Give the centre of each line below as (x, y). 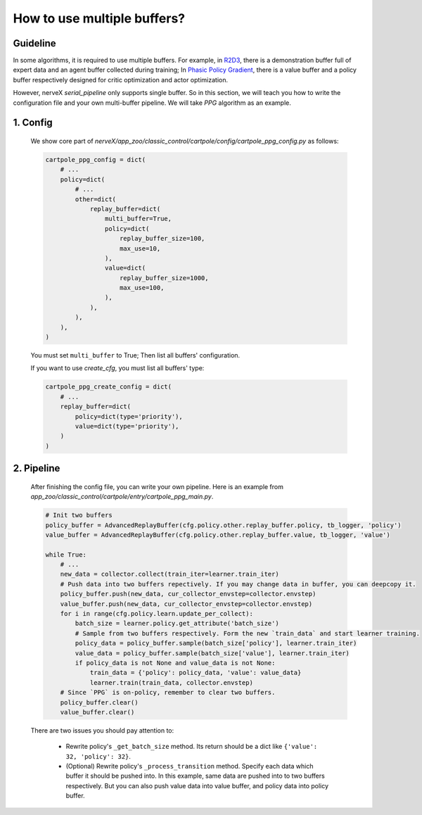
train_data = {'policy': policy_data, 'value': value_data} (196, 673)
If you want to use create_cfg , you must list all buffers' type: (117, 368)
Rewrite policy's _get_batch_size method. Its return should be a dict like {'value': (192, 747)
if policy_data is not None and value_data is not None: (175, 663)
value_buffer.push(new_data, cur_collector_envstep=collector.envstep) (186, 604)
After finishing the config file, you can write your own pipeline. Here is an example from (157, 486)
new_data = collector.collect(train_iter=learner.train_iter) (170, 574)
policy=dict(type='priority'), (129, 416)
